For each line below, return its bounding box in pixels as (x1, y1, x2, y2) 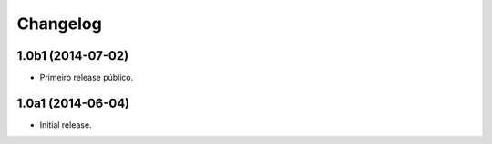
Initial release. (39, 119, 92, 130)
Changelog (16, 14, 102, 34)
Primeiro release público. (39, 72, 134, 83)
